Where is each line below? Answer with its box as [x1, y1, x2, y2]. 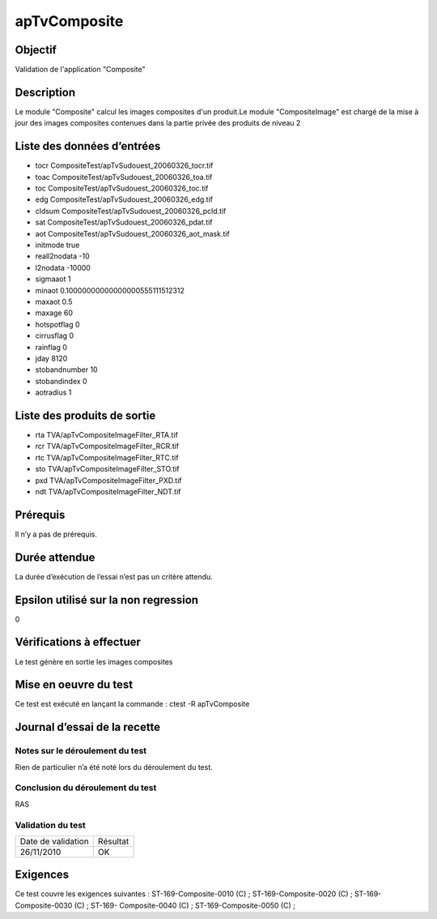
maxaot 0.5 [35, 297, 73, 306]
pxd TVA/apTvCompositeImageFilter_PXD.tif [35, 475, 182, 485]
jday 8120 [35, 353, 68, 363]
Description [15, 85, 76, 99]
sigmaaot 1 [35, 274, 71, 284]
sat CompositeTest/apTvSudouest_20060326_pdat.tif [35, 217, 213, 227]
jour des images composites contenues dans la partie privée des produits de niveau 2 [15, 118, 301, 128]
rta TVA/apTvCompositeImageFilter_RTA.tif [35, 430, 178, 439]
